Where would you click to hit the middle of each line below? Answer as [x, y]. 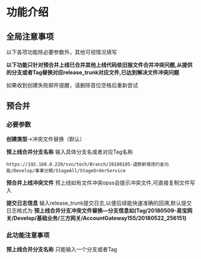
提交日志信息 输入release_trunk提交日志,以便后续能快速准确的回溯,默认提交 [99, 203]
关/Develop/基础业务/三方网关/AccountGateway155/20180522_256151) [96, 218]
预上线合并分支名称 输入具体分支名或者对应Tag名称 [70, 152]
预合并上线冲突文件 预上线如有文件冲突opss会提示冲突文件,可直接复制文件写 [101, 183]
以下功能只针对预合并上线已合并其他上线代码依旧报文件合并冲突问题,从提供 [99, 65]
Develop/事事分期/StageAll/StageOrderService [70, 170]
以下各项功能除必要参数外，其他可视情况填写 [62, 52]
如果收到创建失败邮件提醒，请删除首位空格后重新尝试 [72, 85]
